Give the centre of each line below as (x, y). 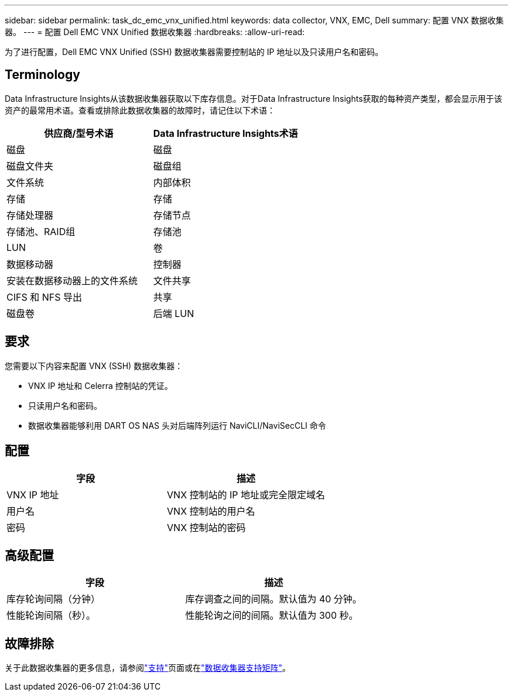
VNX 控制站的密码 (206, 527)
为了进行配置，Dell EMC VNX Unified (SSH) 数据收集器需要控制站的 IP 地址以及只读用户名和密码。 (194, 52)
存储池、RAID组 (41, 231)
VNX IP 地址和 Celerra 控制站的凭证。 (100, 385)
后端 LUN (174, 313)
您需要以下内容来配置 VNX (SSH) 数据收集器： (94, 366)
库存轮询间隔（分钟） (54, 599)
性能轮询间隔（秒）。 (51, 616)
